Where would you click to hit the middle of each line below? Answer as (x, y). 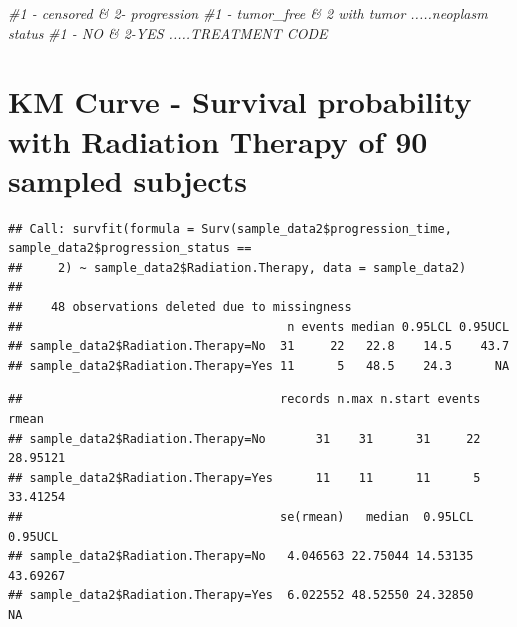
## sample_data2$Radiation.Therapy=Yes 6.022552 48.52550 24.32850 (241, 595)
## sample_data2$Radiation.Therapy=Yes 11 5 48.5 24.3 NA (259, 365)
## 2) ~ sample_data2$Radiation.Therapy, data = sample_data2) (237, 267)
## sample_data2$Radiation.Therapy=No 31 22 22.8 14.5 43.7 (259, 346)
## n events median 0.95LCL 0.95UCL (259, 326)
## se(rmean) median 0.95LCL (241, 517)
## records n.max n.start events (244, 399)
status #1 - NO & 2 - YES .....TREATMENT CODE (168, 32)
